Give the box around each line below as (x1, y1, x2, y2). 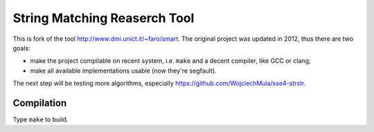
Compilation (12, 97, 67, 109)
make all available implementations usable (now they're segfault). (30, 66, 217, 75)
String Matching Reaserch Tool (12, 10, 195, 26)
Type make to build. (12, 115, 69, 124)
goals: (12, 44, 30, 52)
